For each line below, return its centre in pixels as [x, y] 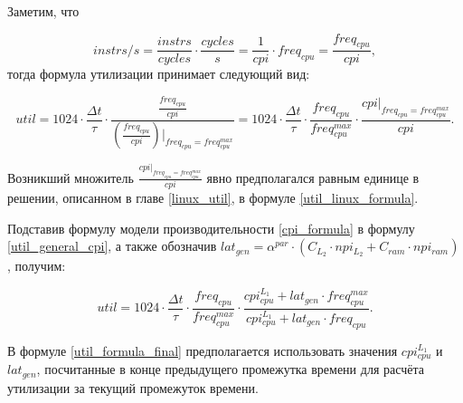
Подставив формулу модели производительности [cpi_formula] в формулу [211, 228]
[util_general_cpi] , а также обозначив [112, 246]
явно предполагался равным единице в [313, 177]
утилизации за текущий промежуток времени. [133, 387]
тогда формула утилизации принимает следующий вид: [159, 74]
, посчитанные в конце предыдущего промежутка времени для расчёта [230, 369]
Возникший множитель [71, 177]
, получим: [37, 266]
